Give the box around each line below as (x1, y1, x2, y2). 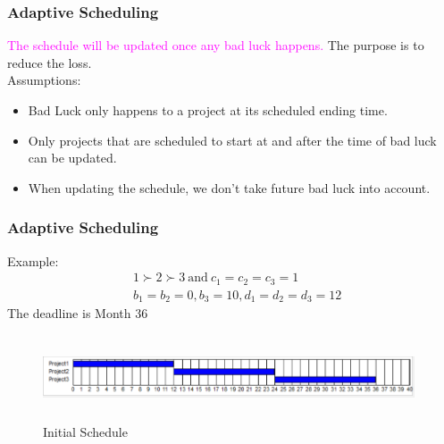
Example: (7, 251, 59, 270)
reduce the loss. (7, 53, 92, 71)
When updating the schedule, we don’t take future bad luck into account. (28, 178, 431, 197)
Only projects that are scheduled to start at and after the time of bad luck (28, 130, 437, 149)
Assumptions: (7, 71, 81, 89)
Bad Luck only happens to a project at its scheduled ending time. (28, 101, 388, 119)
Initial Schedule (43, 422, 128, 440)
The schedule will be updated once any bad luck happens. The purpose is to (7, 36, 424, 54)
